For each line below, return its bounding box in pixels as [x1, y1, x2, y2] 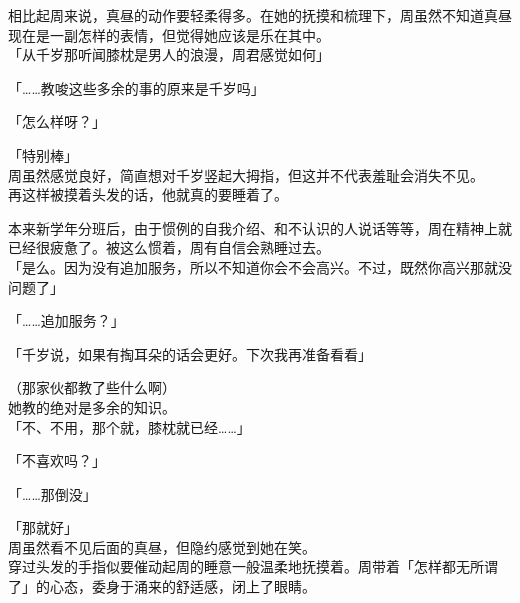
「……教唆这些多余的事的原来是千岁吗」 [8, 77, 265, 98]
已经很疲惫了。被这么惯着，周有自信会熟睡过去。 [8, 237, 330, 258]
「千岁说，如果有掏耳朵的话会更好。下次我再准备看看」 [8, 343, 372, 364]
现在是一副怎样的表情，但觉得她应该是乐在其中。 [8, 24, 330, 45]
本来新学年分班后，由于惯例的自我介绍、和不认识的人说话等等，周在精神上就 [8, 217, 512, 238]
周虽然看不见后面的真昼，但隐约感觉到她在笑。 [8, 536, 316, 557]
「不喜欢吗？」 [8, 450, 106, 471]
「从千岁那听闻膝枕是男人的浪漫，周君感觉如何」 [8, 44, 330, 65]
